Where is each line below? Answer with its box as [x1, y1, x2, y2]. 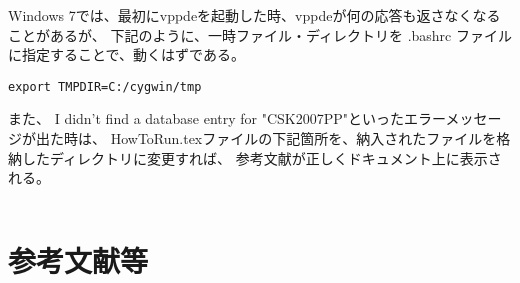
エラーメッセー [404, 108, 502, 129]
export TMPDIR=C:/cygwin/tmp [8, 79, 202, 94]
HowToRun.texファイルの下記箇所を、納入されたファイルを [110, 128, 497, 149]
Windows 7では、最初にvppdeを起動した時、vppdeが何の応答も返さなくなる [8, 5, 501, 25]
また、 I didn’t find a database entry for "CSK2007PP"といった [8, 108, 405, 129]
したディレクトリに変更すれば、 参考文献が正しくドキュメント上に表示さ [21, 147, 502, 168]
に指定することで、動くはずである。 [8, 44, 245, 65]
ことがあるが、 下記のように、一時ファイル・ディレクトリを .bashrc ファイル [8, 24, 512, 45]
